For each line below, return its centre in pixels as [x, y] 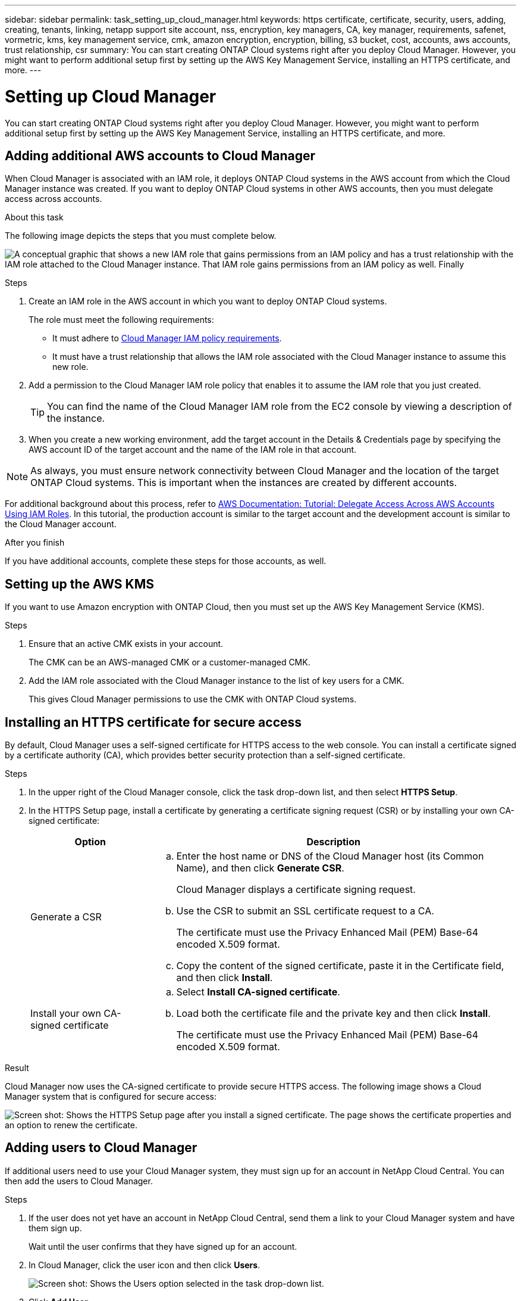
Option [90, 842]
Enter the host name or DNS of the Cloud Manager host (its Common [330, 856]
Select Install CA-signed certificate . [258, 992]
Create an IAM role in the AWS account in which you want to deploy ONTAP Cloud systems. [208, 301]
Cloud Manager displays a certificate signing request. [296, 890]
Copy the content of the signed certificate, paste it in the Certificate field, [340, 966]
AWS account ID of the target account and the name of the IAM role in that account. [193, 450]
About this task [34, 217]
